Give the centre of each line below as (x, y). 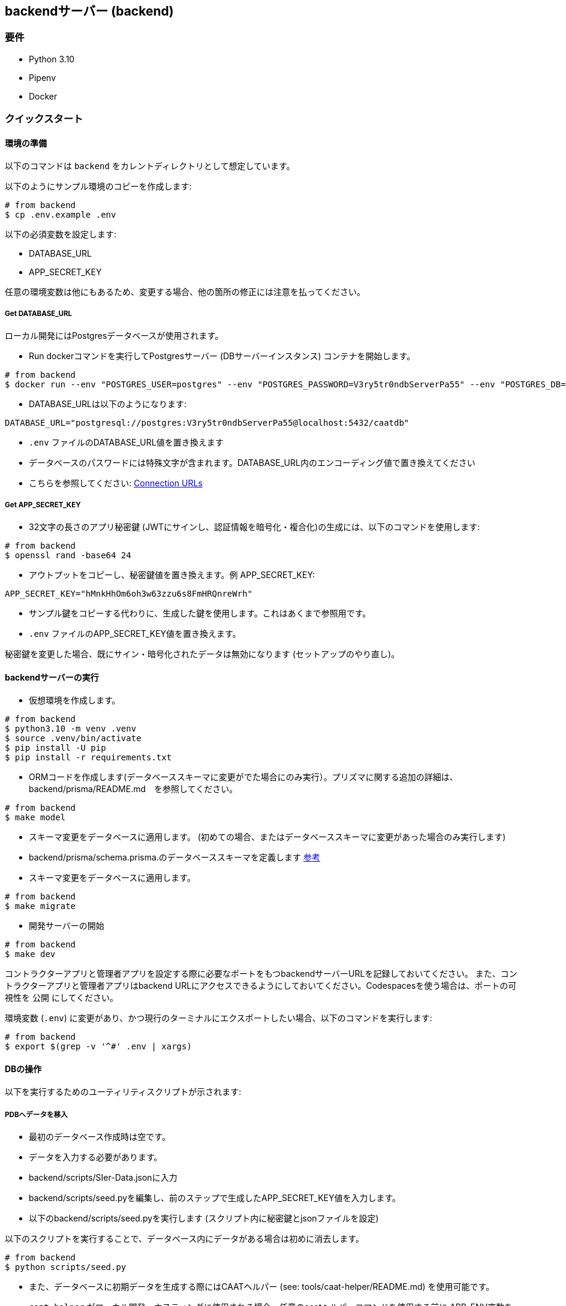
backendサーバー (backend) (89, 11)
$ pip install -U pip (55, 748)
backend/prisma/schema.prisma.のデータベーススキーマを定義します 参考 (175, 857)
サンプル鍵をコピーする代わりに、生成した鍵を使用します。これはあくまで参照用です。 (200, 613)
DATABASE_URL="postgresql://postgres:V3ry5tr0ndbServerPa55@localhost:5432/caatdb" (207, 423)
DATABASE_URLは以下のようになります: (108, 404)
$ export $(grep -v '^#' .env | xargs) (98, 1047)
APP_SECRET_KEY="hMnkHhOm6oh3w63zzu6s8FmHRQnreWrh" (129, 593)
